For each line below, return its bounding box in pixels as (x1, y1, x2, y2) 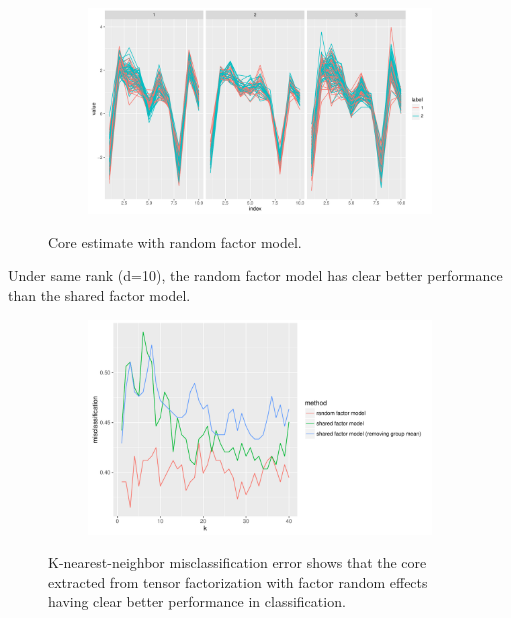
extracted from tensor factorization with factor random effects (48, 571, 428, 592)
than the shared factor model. (8, 285, 191, 306)
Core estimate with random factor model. (48, 231, 302, 252)
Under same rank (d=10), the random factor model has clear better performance (8, 265, 503, 286)
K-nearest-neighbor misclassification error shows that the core (48, 552, 427, 573)
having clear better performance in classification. (48, 591, 346, 612)
